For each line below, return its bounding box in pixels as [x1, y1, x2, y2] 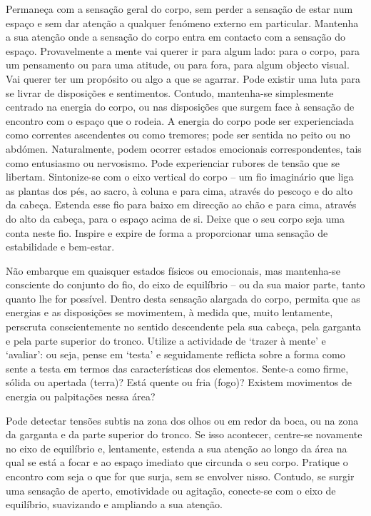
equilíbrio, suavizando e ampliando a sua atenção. [6, 497, 223, 512]
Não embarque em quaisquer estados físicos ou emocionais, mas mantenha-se [6, 263, 340, 278]
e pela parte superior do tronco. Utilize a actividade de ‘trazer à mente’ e [6, 333, 326, 348]
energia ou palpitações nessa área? [6, 389, 156, 404]
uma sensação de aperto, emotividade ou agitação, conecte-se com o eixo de [6, 482, 336, 497]
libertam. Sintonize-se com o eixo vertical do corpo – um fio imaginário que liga [6, 169, 354, 184]
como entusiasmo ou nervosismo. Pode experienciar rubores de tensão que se [6, 155, 340, 170]
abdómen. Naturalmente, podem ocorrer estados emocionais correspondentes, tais [6, 141, 362, 156]
